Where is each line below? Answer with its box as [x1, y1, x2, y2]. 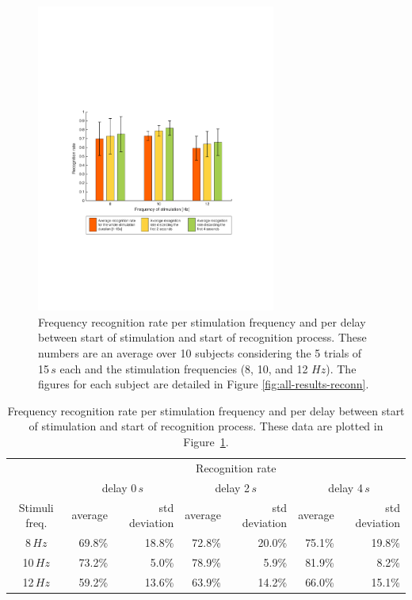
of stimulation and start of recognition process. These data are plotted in [29, 418, 383, 434]
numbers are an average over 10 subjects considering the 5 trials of [38, 345, 362, 361]
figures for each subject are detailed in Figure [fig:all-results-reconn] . [38, 376, 369, 392]
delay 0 [101, 479, 137, 495]
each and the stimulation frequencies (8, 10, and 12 [59, 360, 308, 376]
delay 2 [215, 479, 250, 495]
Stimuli [18, 499, 54, 515]
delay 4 [328, 479, 363, 495]
